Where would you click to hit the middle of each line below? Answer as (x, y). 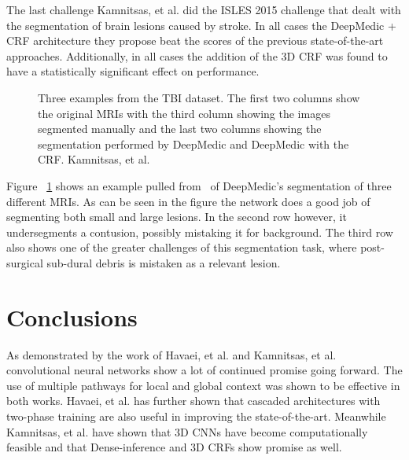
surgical (25, 262)
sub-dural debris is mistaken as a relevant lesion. (164, 262)
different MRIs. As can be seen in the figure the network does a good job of (188, 201)
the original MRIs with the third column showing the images (184, 113)
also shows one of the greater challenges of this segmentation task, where (182, 247)
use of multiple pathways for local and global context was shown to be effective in (203, 385)
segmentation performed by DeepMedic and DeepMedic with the (193, 144)
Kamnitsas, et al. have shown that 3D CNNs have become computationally (187, 431)
